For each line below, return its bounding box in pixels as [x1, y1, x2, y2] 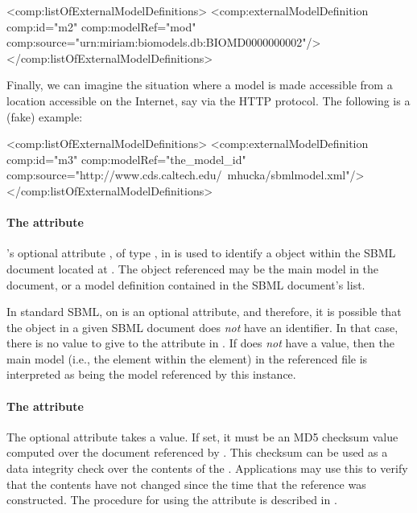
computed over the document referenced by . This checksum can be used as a [6, 444, 388, 461]
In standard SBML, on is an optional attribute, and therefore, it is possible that [6, 303, 402, 320]
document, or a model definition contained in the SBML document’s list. [6, 276, 365, 293]
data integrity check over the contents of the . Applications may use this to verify [6, 460, 408, 477]
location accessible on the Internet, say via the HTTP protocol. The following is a [6, 92, 411, 109]
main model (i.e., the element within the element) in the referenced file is [6, 350, 368, 367]
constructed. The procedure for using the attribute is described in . [6, 491, 337, 508]
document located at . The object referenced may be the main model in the [6, 260, 379, 277]
